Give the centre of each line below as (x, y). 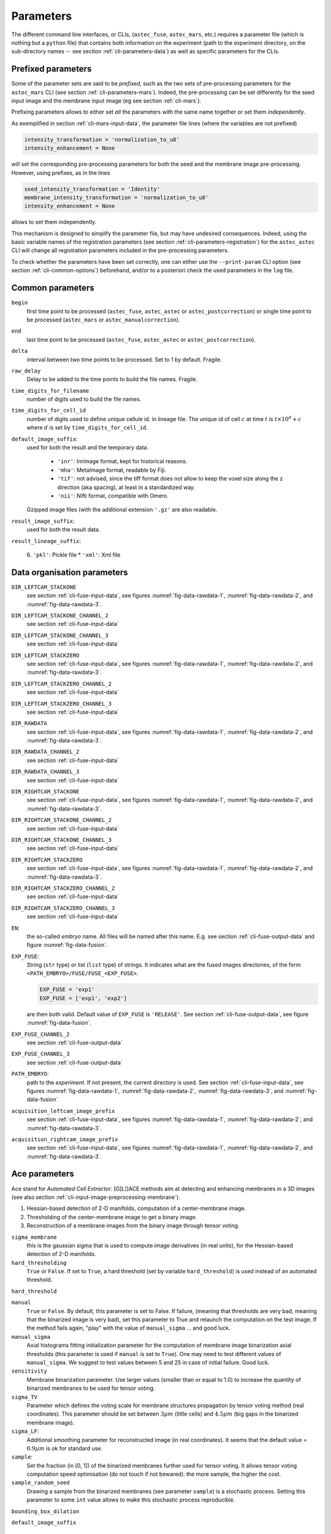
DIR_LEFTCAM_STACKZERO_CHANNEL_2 (62, 684)
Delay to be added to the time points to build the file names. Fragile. (112, 379)
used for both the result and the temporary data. (88, 447)
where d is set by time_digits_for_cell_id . (87, 428)
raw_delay (26, 371)
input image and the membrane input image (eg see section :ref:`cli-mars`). (106, 101)
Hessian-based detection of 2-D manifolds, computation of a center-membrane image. (136, 1208)
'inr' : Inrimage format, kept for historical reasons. (122, 461)
